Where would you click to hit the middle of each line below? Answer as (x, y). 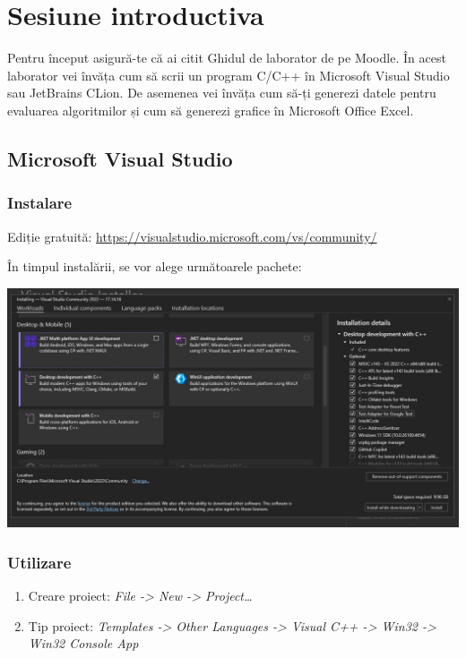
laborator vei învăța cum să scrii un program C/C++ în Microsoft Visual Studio (229, 75)
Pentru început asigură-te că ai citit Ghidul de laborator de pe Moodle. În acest (227, 58)
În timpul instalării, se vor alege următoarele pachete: (155, 266)
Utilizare (39, 562)
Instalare (40, 203)
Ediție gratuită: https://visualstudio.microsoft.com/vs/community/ (192, 236)
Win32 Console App (83, 643)
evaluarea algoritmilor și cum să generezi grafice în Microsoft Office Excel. (211, 110)
